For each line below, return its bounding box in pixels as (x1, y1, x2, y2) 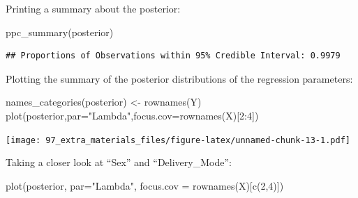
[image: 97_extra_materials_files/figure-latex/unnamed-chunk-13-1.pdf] (6, 135, 350, 145)
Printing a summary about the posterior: (6, 1, 181, 15)
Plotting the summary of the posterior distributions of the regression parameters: (6, 71, 353, 85)
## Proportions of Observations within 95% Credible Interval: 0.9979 (6, 51, 341, 61)
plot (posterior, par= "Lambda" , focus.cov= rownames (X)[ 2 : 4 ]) (6, 108, 259, 122)
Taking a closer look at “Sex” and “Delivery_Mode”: (6, 155, 232, 170)
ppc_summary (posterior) (6, 24, 114, 39)
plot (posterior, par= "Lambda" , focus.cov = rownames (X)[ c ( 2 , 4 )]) (6, 178, 284, 192)
